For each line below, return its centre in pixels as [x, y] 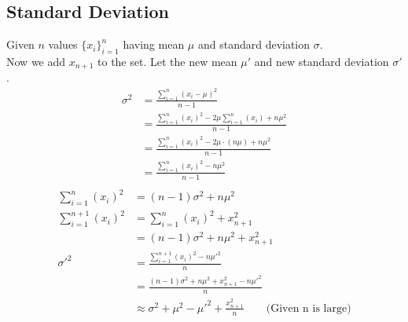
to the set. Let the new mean [167, 61]
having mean [154, 44]
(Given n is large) [309, 308]
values [63, 44]
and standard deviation [254, 44]
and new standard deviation [322, 61]
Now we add [36, 61]
